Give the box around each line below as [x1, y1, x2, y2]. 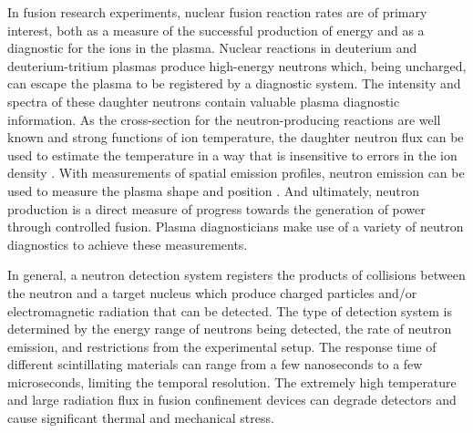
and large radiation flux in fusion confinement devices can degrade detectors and [7, 390, 457, 409]
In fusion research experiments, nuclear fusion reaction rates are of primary [7, 3, 427, 21]
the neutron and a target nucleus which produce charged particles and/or [7, 283, 417, 302]
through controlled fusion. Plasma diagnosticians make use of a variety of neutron [7, 217, 464, 236]
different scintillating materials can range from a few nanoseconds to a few [7, 355, 423, 374]
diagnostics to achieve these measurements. [7, 234, 248, 253]
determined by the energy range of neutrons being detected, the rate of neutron [7, 319, 452, 338]
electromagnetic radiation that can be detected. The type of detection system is [7, 301, 452, 320]
